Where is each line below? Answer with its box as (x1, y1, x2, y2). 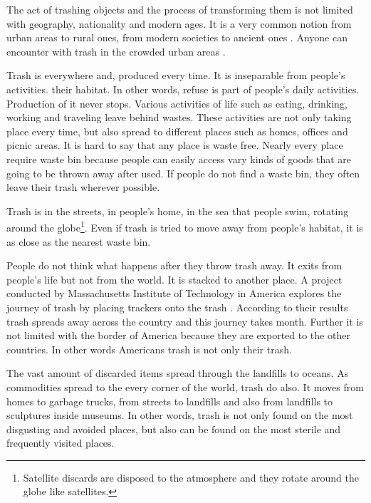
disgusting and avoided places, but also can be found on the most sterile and (6, 421, 341, 436)
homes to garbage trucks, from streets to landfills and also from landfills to (6, 393, 333, 408)
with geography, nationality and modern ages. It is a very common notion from (6, 16, 352, 31)
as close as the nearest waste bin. (6, 234, 151, 249)
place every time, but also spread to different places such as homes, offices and (6, 123, 348, 138)
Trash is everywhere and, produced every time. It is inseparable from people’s (6, 68, 345, 83)
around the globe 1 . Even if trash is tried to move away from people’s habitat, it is (6, 218, 363, 234)
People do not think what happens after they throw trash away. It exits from (6, 258, 343, 273)
